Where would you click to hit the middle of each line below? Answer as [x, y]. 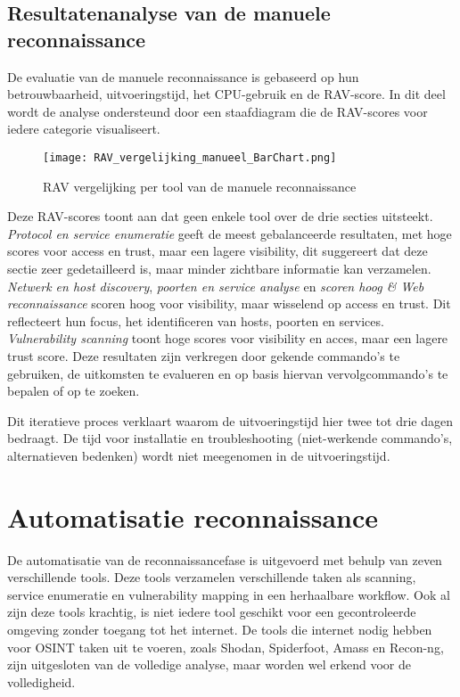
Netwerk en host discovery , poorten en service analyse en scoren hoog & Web [216, 286]
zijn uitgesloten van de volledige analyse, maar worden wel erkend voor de [209, 664]
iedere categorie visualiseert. [84, 129]
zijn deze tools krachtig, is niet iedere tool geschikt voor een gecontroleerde [212, 612]
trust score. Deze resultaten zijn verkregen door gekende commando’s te [204, 355]
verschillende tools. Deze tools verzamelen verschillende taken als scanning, [212, 577]
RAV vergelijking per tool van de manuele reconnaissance [200, 186]
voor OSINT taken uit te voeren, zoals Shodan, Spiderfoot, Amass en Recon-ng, [226, 647]
